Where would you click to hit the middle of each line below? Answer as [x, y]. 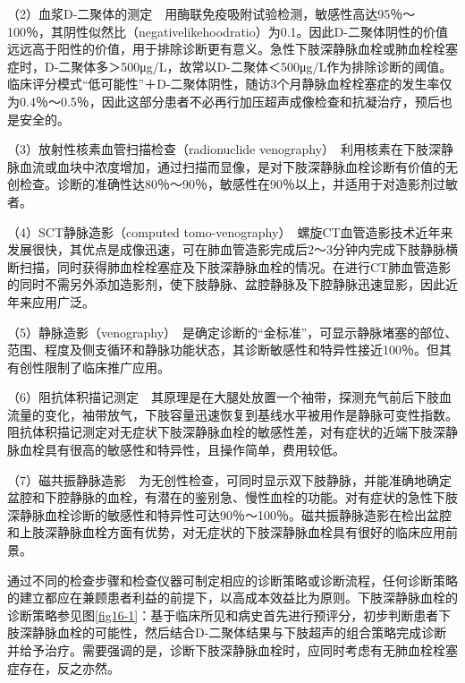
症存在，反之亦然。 [63, 667]
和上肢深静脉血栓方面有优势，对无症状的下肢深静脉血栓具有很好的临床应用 [226, 532]
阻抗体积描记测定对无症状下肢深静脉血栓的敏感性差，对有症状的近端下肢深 [226, 432]
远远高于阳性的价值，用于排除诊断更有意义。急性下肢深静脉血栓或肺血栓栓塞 [232, 49]
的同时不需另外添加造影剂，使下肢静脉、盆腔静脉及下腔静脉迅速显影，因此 [226, 284]
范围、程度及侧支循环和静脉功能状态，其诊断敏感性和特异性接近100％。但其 [229, 350]
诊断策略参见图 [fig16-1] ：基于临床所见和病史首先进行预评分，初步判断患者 [223, 615]
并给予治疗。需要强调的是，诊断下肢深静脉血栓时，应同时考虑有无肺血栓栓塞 [232, 650]
